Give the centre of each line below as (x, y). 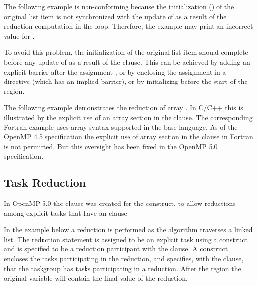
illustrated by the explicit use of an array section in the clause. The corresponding (128, 117)
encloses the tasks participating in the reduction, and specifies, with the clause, (124, 259)
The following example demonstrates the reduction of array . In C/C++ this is (124, 107)
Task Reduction (45, 183)
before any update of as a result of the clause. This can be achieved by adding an (127, 61)
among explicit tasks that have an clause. (66, 213)
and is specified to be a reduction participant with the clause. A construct (116, 249)
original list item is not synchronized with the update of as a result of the (115, 16)
